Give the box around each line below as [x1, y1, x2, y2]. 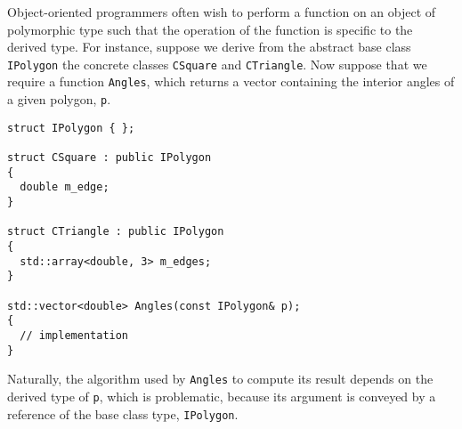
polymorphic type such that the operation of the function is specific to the [7, 20, 413, 38]
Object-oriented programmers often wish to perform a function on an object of [7, 3, 436, 20]
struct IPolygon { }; [7, 121, 135, 134]
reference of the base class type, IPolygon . [7, 404, 239, 423]
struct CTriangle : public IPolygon [7, 225, 224, 239]
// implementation [20, 328, 129, 342]
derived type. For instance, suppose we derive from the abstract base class [7, 37, 411, 56]
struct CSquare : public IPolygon [7, 151, 212, 165]
